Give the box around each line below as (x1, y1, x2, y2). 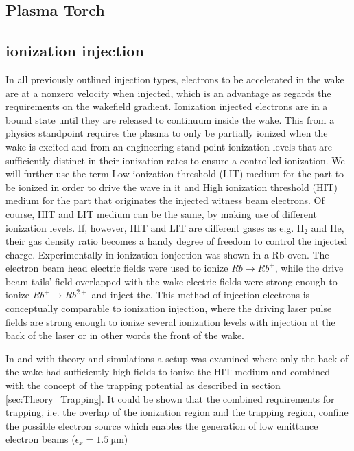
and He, (311, 220, 344, 234)
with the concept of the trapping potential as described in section (5, 378, 281, 393)
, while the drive (274, 261, 344, 275)
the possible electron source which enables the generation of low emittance (5, 418, 318, 432)
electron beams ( (5, 432, 75, 446)
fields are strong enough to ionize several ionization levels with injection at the (5, 314, 335, 329)
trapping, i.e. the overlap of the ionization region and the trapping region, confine (5, 405, 349, 419)
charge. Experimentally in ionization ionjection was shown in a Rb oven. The (5, 247, 329, 261)
